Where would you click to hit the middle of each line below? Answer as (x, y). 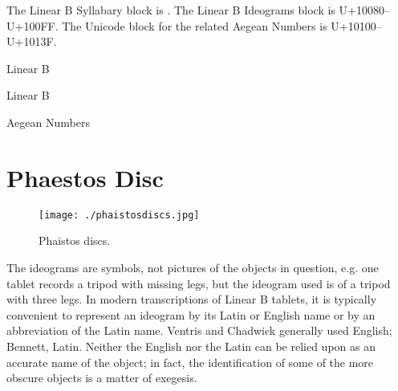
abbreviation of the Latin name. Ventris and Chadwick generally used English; (199, 330)
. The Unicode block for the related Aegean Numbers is (191, 25)
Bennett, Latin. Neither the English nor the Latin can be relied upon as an (191, 346)
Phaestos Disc (85, 177)
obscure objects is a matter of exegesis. (102, 378)
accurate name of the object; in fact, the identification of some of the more (190, 362)
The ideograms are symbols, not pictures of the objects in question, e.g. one (193, 267)
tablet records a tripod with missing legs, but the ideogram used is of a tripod (199, 283)
